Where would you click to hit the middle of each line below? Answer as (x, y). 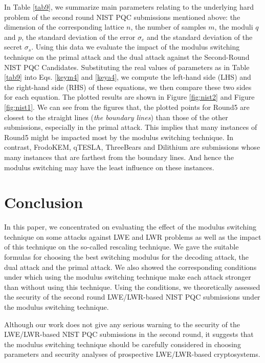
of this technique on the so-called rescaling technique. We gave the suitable (122, 247)
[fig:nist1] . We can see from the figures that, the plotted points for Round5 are (127, 107)
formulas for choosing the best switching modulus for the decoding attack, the (127, 257)
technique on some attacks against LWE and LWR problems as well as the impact (133, 236)
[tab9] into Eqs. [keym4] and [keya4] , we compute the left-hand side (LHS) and (128, 77)
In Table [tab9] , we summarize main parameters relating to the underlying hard (129, 7)
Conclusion (44, 202)
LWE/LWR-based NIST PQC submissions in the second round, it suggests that (129, 334)
